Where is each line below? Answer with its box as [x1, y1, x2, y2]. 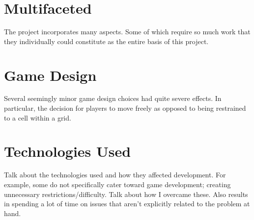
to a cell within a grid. [4, 112, 71, 122]
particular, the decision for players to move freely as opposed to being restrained [4, 103, 246, 113]
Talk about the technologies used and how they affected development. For [4, 170, 226, 180]
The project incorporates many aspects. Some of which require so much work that [4, 26, 251, 37]
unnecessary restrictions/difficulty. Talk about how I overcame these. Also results [4, 189, 248, 199]
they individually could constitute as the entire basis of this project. [4, 36, 209, 46]
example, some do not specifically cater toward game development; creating [4, 179, 231, 189]
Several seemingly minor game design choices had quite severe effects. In [4, 93, 222, 103]
